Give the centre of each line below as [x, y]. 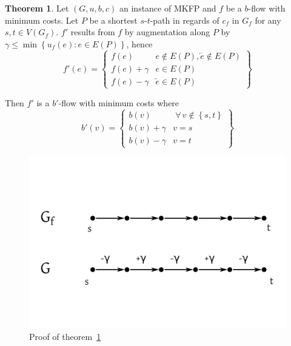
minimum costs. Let [42, 20]
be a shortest [113, 20]
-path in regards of [185, 20]
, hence [139, 43]
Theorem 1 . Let [37, 8]
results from [93, 32]
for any [268, 20]
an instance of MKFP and [168, 8]
